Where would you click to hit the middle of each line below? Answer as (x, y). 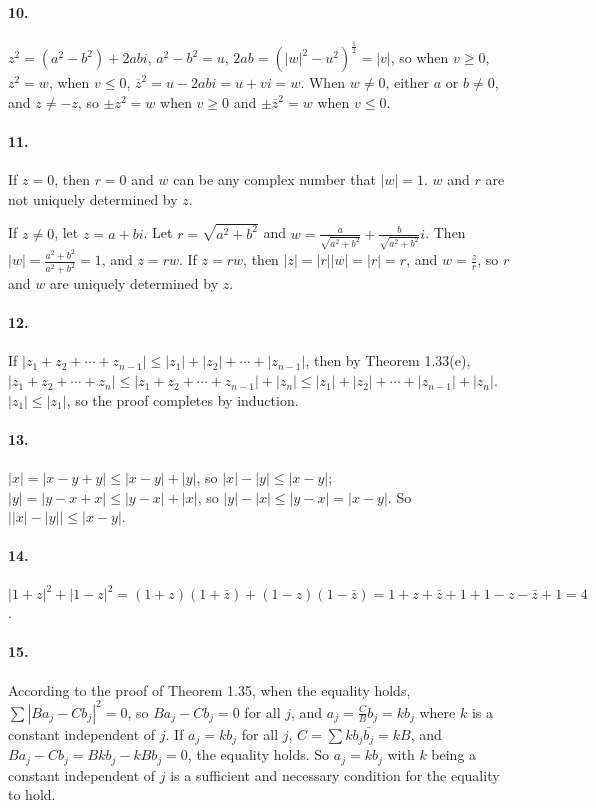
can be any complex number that (274, 179)
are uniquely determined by (134, 283)
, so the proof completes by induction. (182, 399)
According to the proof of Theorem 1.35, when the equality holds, (209, 689)
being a (454, 754)
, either (407, 82)
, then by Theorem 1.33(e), (388, 360)
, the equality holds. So (258, 754)
